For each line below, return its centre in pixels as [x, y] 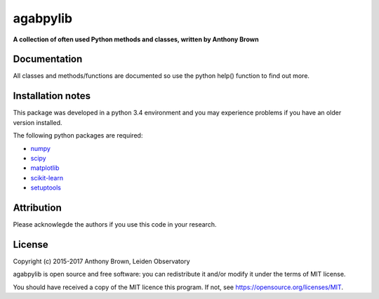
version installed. [38, 122]
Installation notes [52, 96]
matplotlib [45, 168]
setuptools [46, 188]
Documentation [48, 59]
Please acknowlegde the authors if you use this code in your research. [115, 224]
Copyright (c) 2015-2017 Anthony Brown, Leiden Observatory [101, 261]
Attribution [38, 207]
